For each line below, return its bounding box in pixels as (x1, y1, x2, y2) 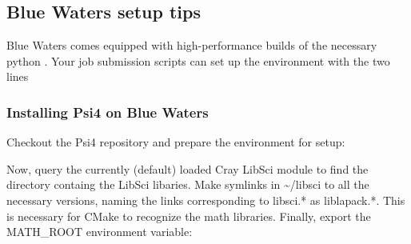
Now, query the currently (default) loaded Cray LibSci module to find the (6, 160, 369, 177)
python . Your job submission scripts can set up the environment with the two (6, 52, 390, 69)
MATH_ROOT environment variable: (6, 223, 193, 240)
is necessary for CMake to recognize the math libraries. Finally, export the (6, 207, 371, 224)
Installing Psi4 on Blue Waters (6, 102, 209, 122)
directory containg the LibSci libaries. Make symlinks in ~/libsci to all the (6, 176, 369, 193)
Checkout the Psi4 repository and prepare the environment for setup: (6, 134, 345, 150)
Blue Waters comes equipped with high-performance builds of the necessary (6, 37, 377, 54)
